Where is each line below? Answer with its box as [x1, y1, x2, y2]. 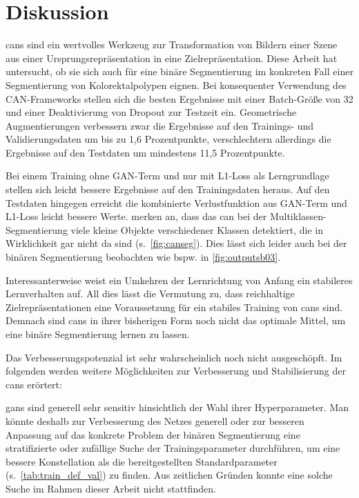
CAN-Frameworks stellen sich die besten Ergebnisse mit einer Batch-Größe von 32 [6, 91, 353, 106]
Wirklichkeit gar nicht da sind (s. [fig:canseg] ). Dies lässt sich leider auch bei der [6, 236, 347, 250]
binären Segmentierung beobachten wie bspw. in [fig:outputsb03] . [6, 250, 281, 264]
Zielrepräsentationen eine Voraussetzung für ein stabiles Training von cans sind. [6, 299, 343, 314]
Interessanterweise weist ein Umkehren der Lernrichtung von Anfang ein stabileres [6, 272, 353, 287]
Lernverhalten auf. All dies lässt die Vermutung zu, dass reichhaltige [6, 286, 295, 301]
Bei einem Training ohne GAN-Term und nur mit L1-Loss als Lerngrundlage [6, 168, 329, 183]
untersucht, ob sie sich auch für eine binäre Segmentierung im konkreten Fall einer [6, 64, 353, 79]
